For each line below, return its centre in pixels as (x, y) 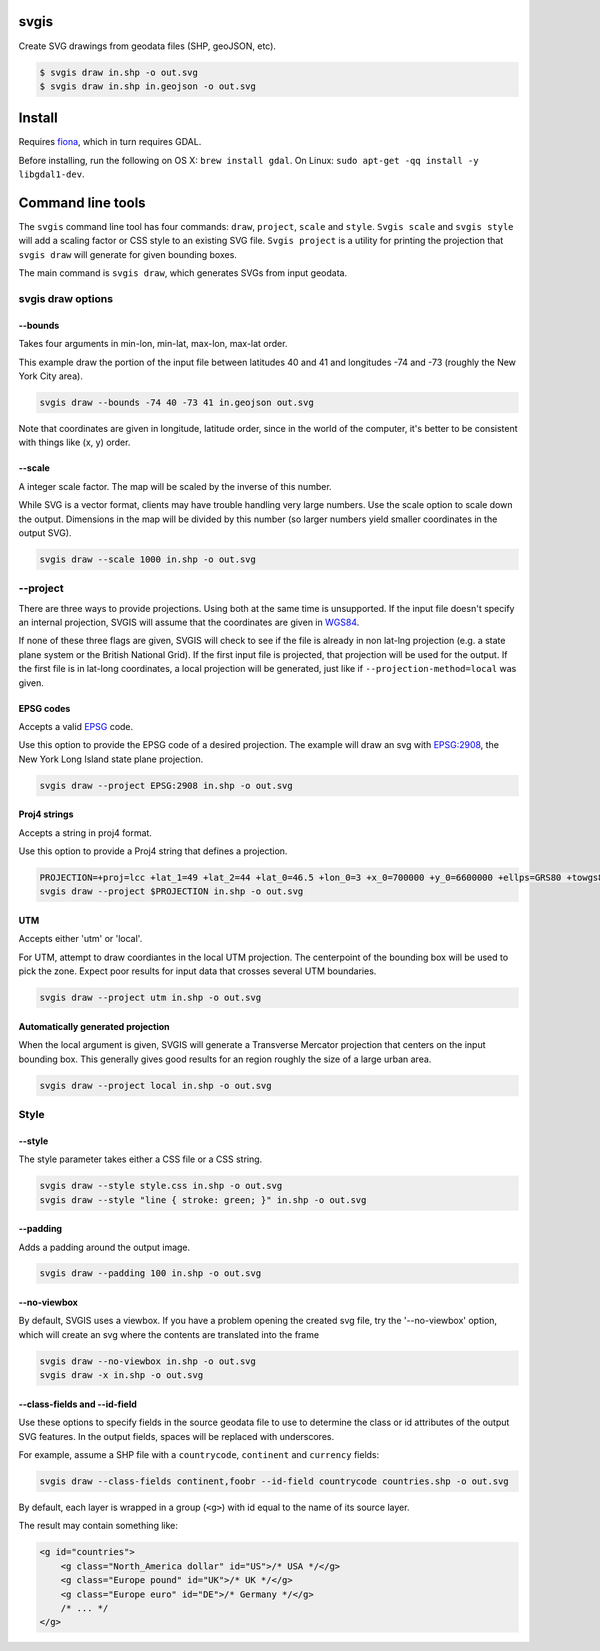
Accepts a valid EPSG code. (76, 726)
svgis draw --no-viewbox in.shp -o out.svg (148, 1361)
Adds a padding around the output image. (104, 1247)
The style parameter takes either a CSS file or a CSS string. (140, 1159)
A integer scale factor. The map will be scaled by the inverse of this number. (175, 486)
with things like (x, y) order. (74, 442)
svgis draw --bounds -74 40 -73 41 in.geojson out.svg (176, 402)
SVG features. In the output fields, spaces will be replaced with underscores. (176, 1436)
